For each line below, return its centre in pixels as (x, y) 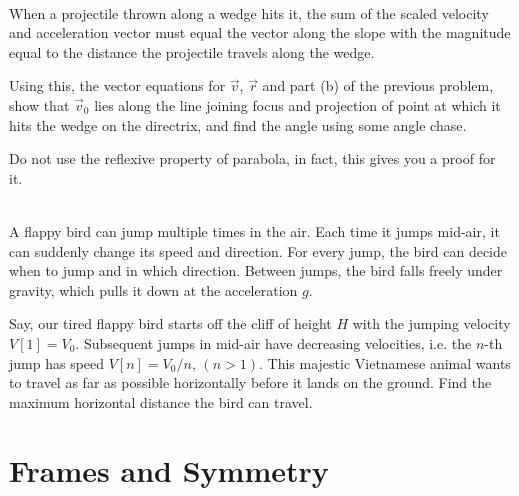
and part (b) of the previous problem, (378, 85)
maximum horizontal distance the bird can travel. (161, 401)
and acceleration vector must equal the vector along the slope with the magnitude (260, 32)
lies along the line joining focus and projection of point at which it (297, 104)
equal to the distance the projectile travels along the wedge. (192, 51)
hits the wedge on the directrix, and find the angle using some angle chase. (238, 124)
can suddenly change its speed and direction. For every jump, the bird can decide (258, 250)
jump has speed (57, 362)
